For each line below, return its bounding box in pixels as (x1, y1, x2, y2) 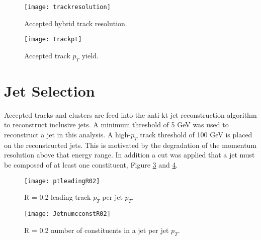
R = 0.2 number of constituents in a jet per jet (24, 224, 169, 235)
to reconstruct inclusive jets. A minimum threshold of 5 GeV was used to (4, 119, 229, 130)
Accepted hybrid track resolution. (24, 18, 127, 28)
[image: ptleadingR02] (24, 177, 100, 185)
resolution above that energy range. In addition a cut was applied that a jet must (4, 149, 255, 160)
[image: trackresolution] (24, 4, 111, 11)
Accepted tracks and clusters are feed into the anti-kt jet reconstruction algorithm (4, 109, 257, 120)
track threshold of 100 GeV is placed (140, 129, 252, 140)
